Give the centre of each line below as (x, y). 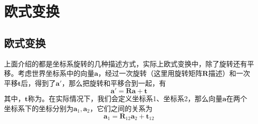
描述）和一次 (229, 73)
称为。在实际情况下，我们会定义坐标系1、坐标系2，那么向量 (125, 98)
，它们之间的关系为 (121, 108)
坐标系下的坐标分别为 (39, 108)
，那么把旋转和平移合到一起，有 (114, 83)
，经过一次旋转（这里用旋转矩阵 (150, 73)
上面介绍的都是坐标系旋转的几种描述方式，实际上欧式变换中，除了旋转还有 (126, 63)
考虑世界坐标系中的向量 (56, 73)
